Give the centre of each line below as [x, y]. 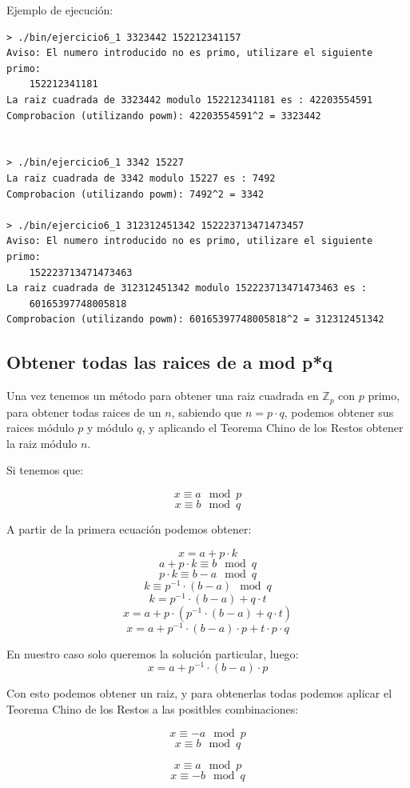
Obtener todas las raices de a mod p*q [170, 362]
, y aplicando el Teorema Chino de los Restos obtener [273, 428]
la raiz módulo [42, 443]
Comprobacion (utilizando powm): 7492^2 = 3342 [135, 194]
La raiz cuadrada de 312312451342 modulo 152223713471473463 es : [187, 288]
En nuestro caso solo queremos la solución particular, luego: [153, 653]
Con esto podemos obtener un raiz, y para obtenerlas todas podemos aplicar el [199, 693]
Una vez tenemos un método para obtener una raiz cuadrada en [163, 396]
